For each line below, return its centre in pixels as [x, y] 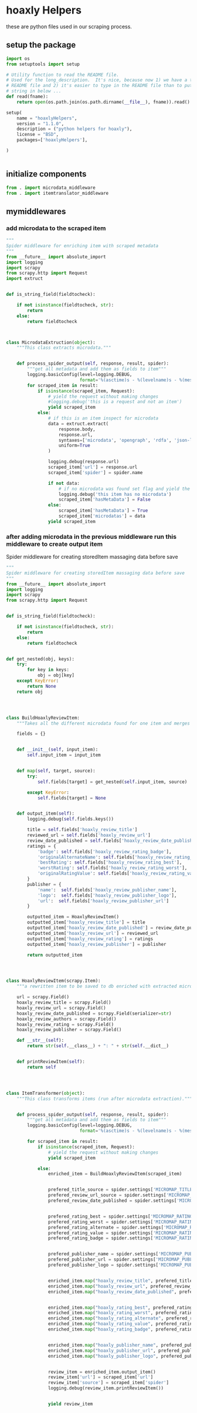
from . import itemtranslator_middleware [57, 193]
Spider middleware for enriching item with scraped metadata [82, 246]
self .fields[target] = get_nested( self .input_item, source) [112, 782]
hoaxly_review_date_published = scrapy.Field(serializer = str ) [94, 1013]
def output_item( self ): [46, 814]
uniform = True [74, 446]
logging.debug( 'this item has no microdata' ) [115, 494]
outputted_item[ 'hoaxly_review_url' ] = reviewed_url [93, 933]
